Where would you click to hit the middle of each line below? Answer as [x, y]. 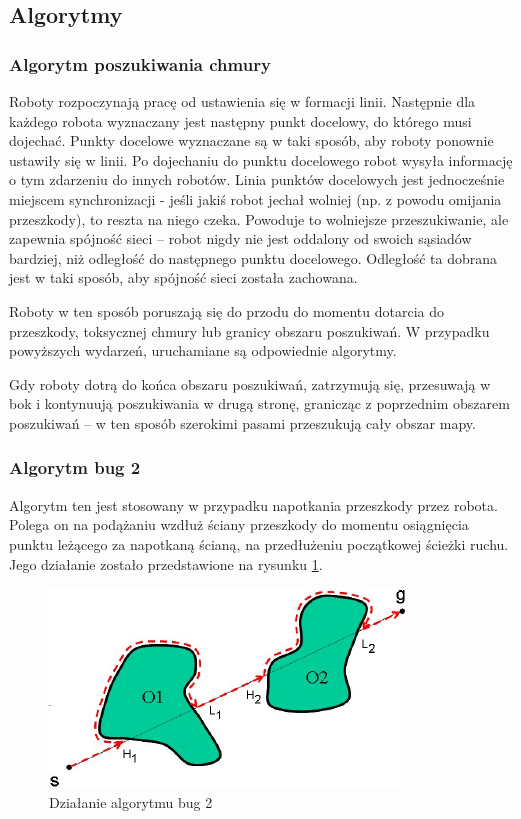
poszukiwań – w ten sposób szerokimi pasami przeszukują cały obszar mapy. [242, 422]
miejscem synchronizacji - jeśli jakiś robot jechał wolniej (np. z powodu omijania [255, 198]
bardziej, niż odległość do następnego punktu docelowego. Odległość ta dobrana [253, 257]
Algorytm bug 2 [75, 467]
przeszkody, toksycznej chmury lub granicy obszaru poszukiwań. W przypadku [249, 330]
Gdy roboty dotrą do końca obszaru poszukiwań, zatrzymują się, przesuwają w [250, 383]
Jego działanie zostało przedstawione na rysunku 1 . [166, 563]
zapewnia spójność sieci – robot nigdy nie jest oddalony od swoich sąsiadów [240, 238]
